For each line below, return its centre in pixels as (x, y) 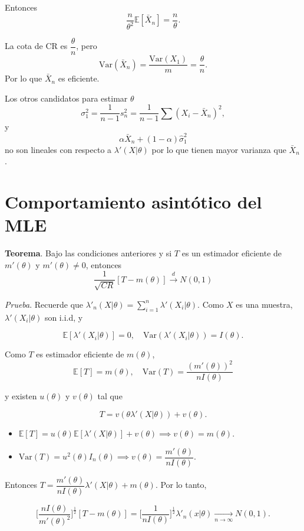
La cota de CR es (36, 46)
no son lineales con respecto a (58, 149)
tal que (110, 396)
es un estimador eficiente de (232, 253)
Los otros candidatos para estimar (66, 98)
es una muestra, (264, 304)
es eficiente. (79, 78)
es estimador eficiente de (80, 354)
